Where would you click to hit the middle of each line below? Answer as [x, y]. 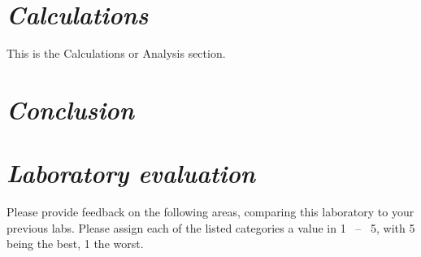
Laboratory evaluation [131, 173]
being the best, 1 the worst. [75, 244]
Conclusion [70, 109]
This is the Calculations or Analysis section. [116, 53]
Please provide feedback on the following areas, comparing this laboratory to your [210, 212]
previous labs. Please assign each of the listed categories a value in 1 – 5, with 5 [211, 227]
